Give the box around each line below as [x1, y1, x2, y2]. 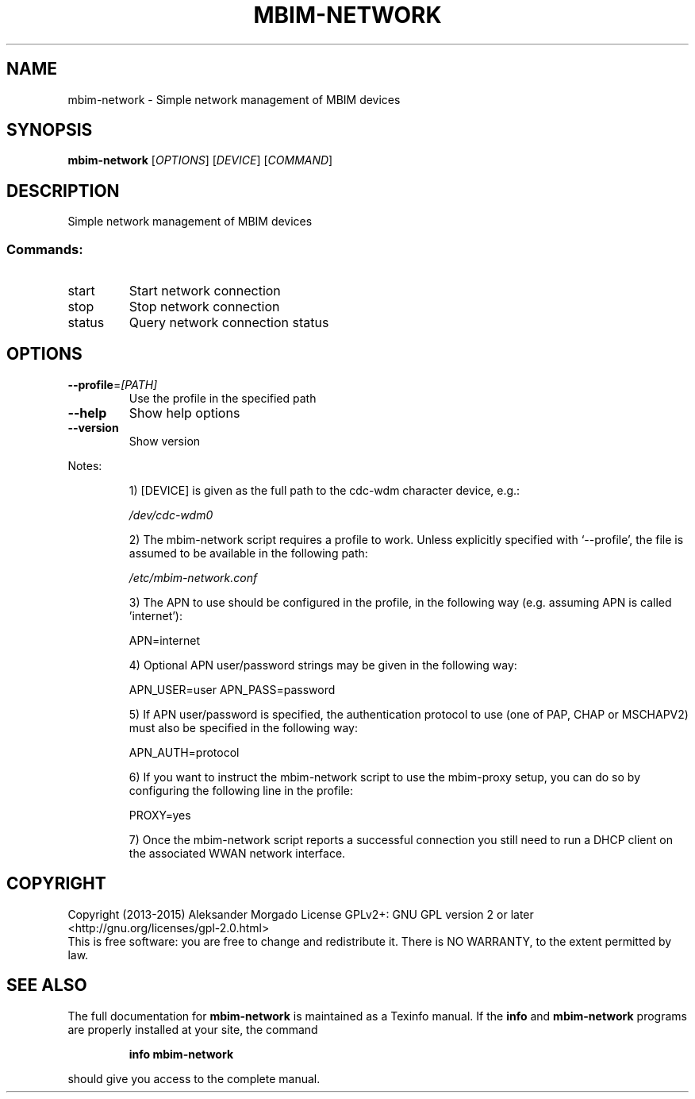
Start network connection [129, 283, 281, 299]
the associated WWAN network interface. [129, 846, 346, 860]
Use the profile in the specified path [129, 391, 317, 405]
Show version [129, 434, 201, 448]
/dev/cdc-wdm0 [129, 507, 213, 522]
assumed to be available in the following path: [129, 546, 368, 560]
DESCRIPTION [6, 180, 120, 201]
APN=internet [129, 633, 200, 647]
